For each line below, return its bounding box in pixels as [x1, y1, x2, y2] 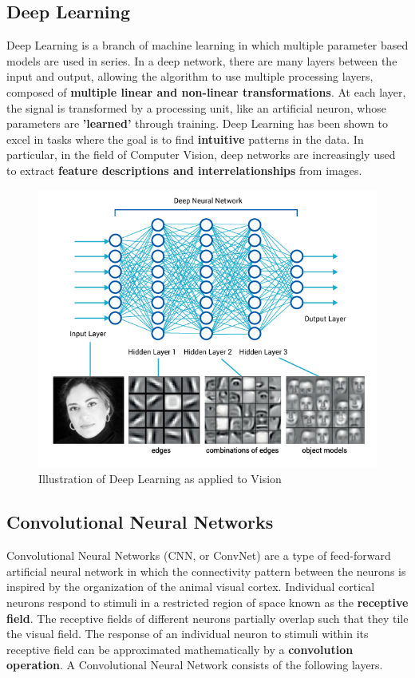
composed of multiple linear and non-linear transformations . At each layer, [6, 83, 406, 100]
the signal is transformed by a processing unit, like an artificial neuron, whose [6, 99, 386, 116]
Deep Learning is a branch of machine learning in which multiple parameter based [6, 37, 409, 54]
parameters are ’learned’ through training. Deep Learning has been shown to [6, 115, 388, 132]
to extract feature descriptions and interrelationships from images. [6, 161, 362, 178]
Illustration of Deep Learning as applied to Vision [38, 470, 282, 487]
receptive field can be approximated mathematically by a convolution [6, 640, 354, 657]
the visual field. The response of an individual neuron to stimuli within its [6, 625, 369, 642]
